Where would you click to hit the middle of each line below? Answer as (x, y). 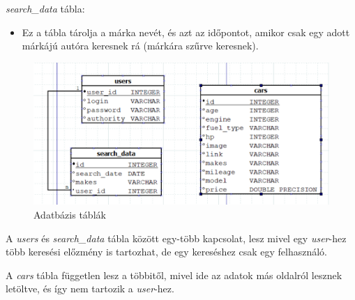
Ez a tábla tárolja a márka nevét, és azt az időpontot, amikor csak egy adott (186, 32)
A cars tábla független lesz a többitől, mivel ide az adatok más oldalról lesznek (174, 275)
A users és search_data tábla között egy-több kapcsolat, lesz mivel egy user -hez (176, 238)
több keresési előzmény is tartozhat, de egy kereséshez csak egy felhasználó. (167, 252)
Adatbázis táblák (70, 214)
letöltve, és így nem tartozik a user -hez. (90, 289)
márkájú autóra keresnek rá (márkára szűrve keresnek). (140, 46)
